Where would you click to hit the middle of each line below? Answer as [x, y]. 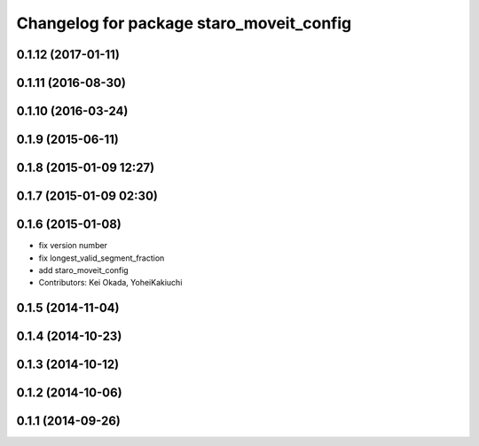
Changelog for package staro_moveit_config [184, 23]
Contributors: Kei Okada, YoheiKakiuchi [110, 283]
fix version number [73, 246]
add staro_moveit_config [83, 270]
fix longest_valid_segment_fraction [102, 258]
